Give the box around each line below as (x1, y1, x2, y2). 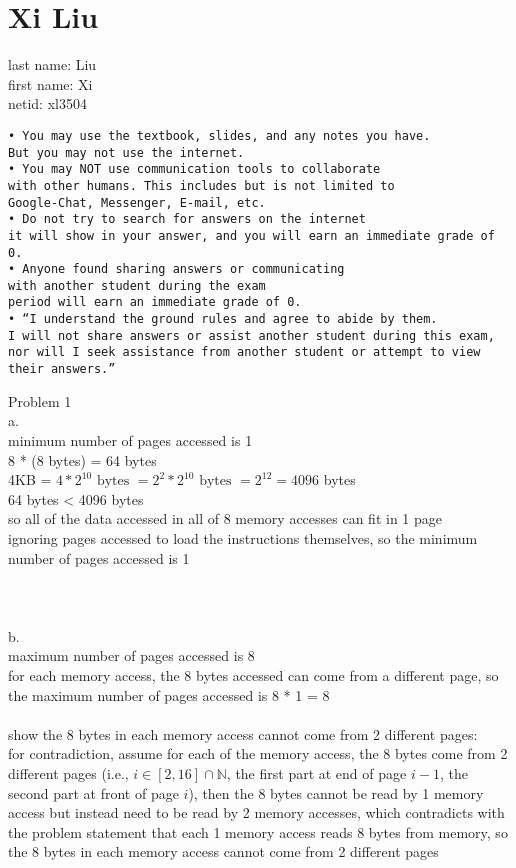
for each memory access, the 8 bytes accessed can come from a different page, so (8, 665, 499, 686)
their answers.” (8, 362, 116, 377)
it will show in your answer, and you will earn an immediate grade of (8, 228, 495, 243)
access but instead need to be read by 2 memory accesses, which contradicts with (8, 802, 505, 823)
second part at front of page (8, 782, 179, 803)
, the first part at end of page (226, 763, 407, 784)
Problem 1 (8, 390, 72, 411)
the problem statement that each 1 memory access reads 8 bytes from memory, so (8, 821, 508, 842)
